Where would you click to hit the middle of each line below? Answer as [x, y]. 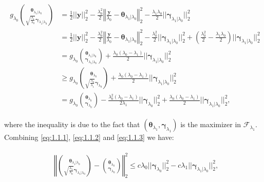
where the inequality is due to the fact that [72, 124]
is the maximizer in [211, 124]
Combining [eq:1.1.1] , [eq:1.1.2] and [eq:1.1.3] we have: [89, 137]
